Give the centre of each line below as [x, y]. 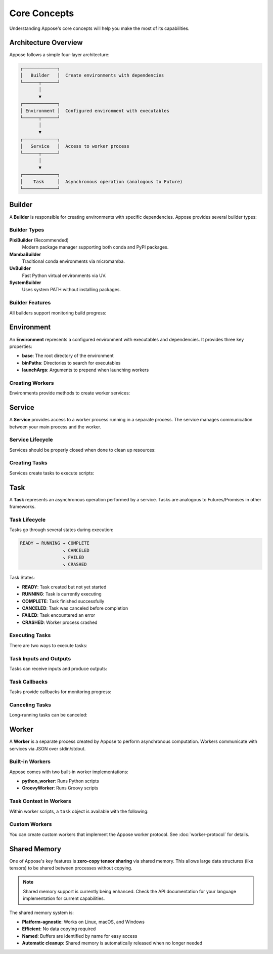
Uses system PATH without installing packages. [72, 290]
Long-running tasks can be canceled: [49, 715]
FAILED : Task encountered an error [59, 615]
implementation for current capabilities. [64, 898]
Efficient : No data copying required [59, 929]
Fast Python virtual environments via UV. [64, 275]
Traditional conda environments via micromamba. [73, 261]
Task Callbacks [29, 682]
